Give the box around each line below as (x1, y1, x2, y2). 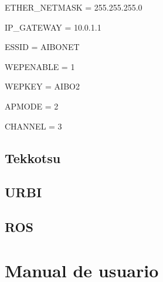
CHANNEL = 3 (5, 120, 62, 132)
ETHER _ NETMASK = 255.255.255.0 (5, 1, 142, 13)
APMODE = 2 (5, 99, 59, 112)
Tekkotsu (5, 148, 61, 167)
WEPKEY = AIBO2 (5, 80, 80, 92)
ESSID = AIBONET (5, 41, 80, 53)
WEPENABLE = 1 (5, 60, 75, 72)
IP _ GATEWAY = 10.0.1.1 (5, 21, 101, 33)
